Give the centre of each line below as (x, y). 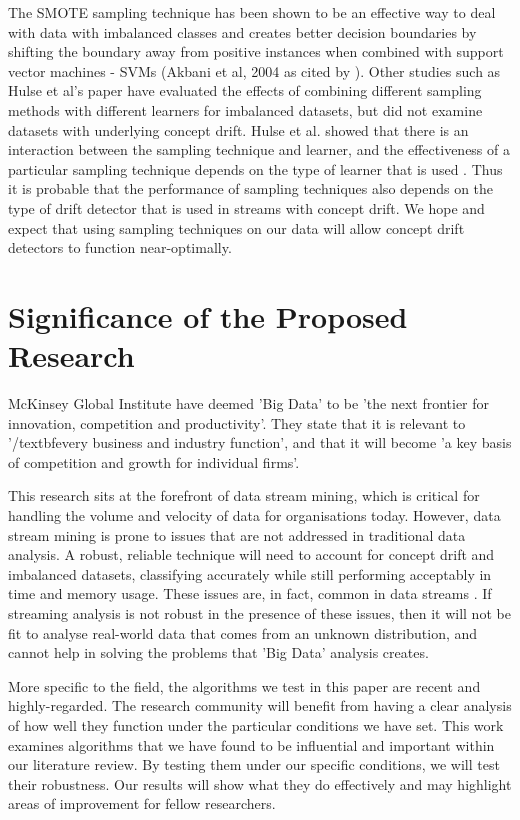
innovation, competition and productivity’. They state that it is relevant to (237, 422)
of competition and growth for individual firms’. (154, 461)
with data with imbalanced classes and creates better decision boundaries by (242, 31)
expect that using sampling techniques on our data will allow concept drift (236, 227)
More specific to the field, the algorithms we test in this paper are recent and (244, 685)
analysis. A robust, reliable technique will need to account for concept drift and (251, 554)
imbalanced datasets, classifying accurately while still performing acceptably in (250, 573)
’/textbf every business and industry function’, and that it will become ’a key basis (260, 442)
